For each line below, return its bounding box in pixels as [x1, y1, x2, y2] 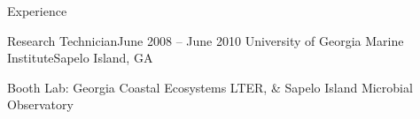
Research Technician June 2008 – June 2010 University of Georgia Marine [7, 31, 404, 49]
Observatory [7, 95, 74, 114]
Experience [7, 2, 67, 19]
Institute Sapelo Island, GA [7, 48, 153, 67]
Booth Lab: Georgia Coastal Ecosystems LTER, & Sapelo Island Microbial [7, 78, 413, 96]
